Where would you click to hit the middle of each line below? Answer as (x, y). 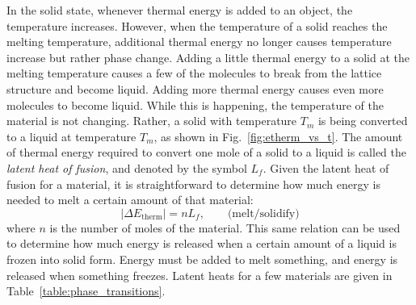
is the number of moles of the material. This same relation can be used (225, 227)
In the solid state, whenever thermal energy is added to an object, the (180, 10)
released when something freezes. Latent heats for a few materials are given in (200, 275)
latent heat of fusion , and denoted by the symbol (127, 167)
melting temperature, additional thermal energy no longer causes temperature (199, 42)
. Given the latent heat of (326, 167)
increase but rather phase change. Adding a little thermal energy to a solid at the (208, 57)
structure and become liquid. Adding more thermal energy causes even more (195, 88)
